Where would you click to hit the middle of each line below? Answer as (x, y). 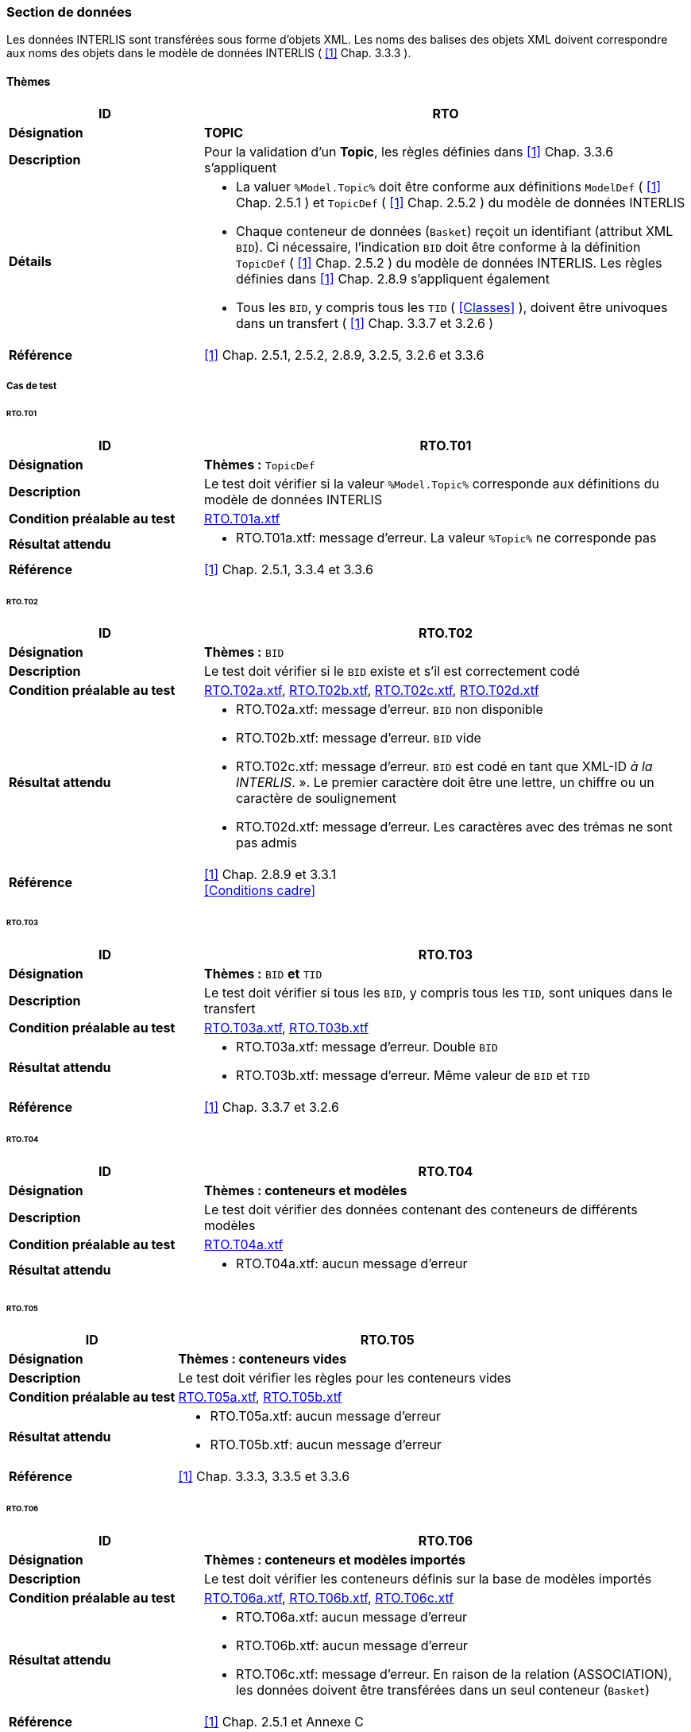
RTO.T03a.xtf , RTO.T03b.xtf (286, 1028)
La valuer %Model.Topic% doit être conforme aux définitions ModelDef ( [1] (448, 186)
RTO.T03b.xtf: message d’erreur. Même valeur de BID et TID (413, 1076)
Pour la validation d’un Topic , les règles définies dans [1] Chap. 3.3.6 (409, 151)
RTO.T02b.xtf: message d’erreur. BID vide (358, 738)
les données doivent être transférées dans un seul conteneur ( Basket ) (443, 1690)
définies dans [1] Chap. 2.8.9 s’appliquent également (393, 278)
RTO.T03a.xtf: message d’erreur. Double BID (367, 1047)
